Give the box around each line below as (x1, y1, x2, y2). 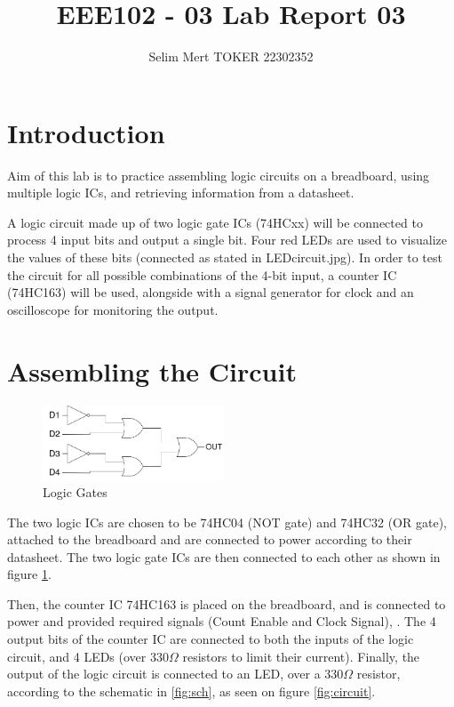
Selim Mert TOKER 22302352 (148, 47, 314, 66)
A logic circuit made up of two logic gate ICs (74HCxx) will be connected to (7, 213, 423, 231)
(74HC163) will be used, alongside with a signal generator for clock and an (7, 283, 414, 301)
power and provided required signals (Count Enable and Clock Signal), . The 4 (7, 612, 436, 631)
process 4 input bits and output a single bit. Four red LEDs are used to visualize (7, 230, 447, 249)
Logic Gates (43, 482, 108, 501)
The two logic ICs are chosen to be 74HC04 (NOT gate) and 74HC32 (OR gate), (7, 512, 447, 531)
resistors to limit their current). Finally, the (182, 647, 420, 665)
